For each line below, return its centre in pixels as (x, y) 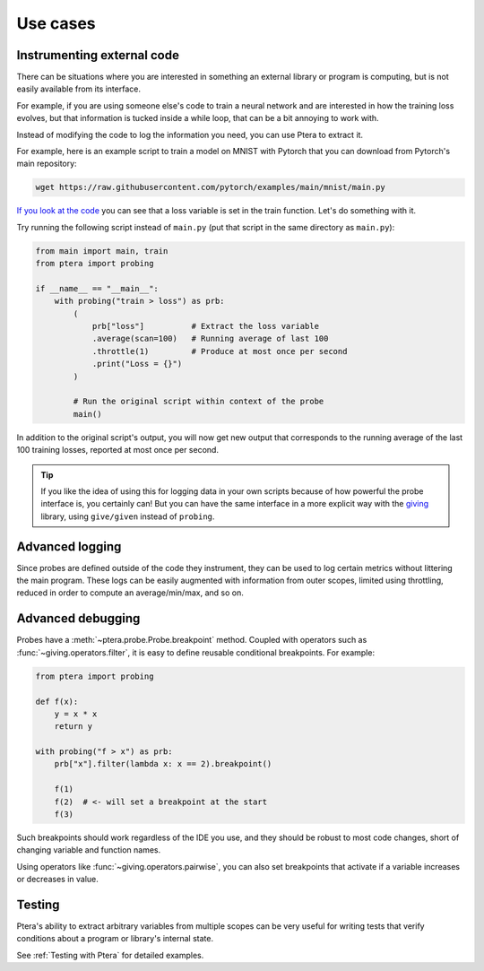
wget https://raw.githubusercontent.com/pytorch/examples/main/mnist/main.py (210, 187)
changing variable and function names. (89, 850)
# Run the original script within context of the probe (199, 402)
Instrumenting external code (98, 55)
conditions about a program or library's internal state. (115, 939)
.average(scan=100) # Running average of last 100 (210, 339)
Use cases (56, 23)
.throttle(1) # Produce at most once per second (220, 351)
